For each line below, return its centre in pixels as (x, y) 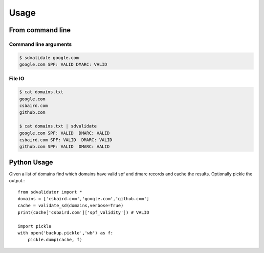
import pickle (34, 226)
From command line (40, 30)
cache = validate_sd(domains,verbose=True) (71, 206)
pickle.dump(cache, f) (55, 240)
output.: (17, 181)
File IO (17, 79)
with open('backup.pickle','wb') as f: (66, 233)
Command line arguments (40, 44)
